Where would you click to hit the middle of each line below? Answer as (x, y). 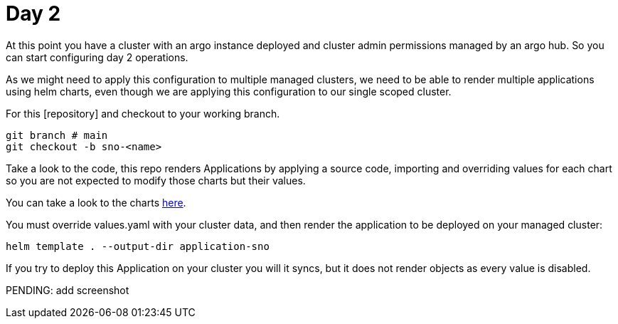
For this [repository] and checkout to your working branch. (143, 113)
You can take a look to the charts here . (96, 202)
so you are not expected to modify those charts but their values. (156, 180)
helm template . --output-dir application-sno (138, 246)
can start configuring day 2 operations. (97, 57)
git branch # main (57, 135)
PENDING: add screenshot (68, 290)
